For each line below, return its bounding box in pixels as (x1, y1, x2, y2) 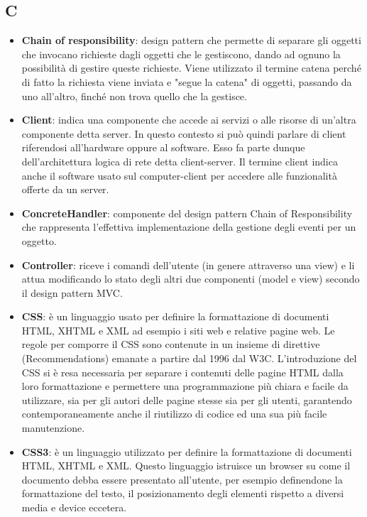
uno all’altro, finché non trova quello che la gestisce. (21, 88, 247, 103)
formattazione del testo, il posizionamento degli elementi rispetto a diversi (21, 486, 344, 501)
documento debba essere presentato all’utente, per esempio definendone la (21, 472, 343, 486)
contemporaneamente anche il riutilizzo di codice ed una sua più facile (21, 406, 327, 421)
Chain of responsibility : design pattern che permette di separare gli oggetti (21, 33, 361, 48)
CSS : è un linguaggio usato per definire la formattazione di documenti (21, 309, 329, 324)
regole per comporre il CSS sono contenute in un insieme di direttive (21, 337, 320, 352)
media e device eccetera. (21, 500, 127, 515)
